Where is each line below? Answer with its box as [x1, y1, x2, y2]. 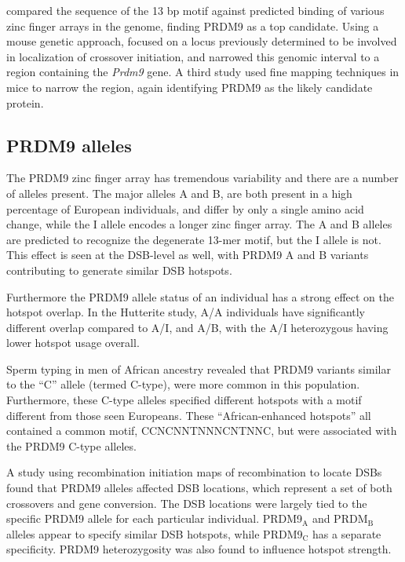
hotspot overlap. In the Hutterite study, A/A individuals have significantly [6, 304, 366, 320]
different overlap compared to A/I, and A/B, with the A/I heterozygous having [6, 319, 389, 335]
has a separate [312, 525, 381, 542]
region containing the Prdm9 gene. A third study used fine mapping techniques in [6, 64, 400, 80]
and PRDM [312, 510, 368, 527]
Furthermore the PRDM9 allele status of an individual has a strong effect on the [6, 288, 394, 305]
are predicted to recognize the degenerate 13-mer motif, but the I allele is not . [6, 231, 381, 247]
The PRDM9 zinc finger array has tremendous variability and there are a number [6, 170, 399, 186]
